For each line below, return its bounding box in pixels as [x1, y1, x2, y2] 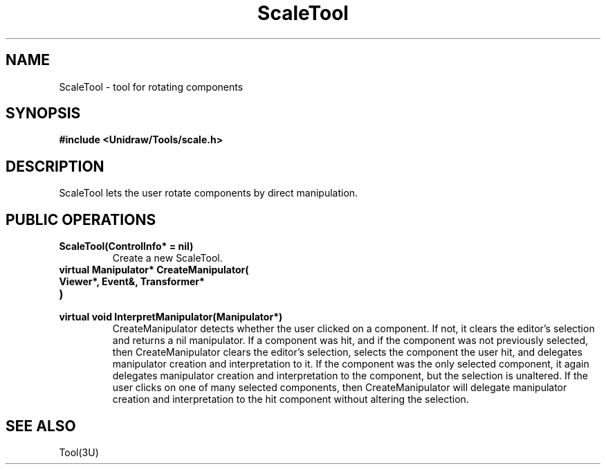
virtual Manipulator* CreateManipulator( [59, 264, 249, 276]
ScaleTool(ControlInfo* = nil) [59, 240, 194, 253]
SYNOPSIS [6, 105, 81, 123]
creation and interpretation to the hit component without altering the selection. [112, 393, 469, 406]
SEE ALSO [6, 417, 76, 435]
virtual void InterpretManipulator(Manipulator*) [59, 311, 283, 323]
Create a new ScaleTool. [112, 252, 223, 264]
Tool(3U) [59, 446, 99, 458]
